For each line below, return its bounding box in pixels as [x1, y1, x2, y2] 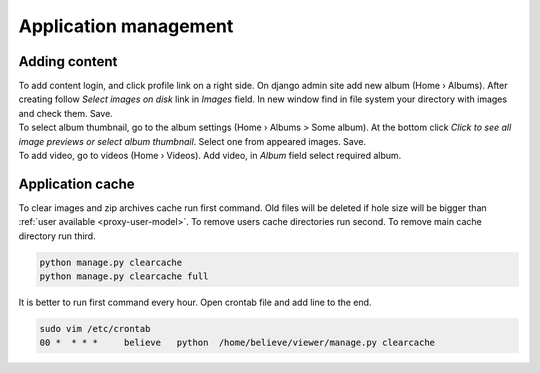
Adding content [18, 53, 118, 70]
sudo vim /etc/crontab [39, 323, 151, 335]
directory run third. [18, 230, 96, 242]
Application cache [18, 175, 135, 192]
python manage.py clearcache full [39, 271, 209, 282]
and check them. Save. [18, 107, 114, 119]
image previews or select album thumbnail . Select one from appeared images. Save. [18, 135, 367, 147]
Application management [18, 15, 234, 37]
